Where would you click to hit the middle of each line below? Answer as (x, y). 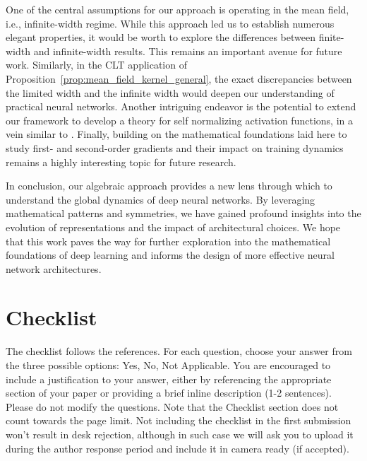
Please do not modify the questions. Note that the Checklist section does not (172, 406)
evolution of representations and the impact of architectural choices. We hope (173, 227)
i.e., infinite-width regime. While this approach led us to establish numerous (170, 23)
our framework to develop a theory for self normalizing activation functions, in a (179, 120)
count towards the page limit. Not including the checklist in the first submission (179, 420)
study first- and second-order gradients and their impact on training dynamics (175, 147)
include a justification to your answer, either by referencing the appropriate (169, 379)
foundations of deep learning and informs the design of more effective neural (170, 255)
